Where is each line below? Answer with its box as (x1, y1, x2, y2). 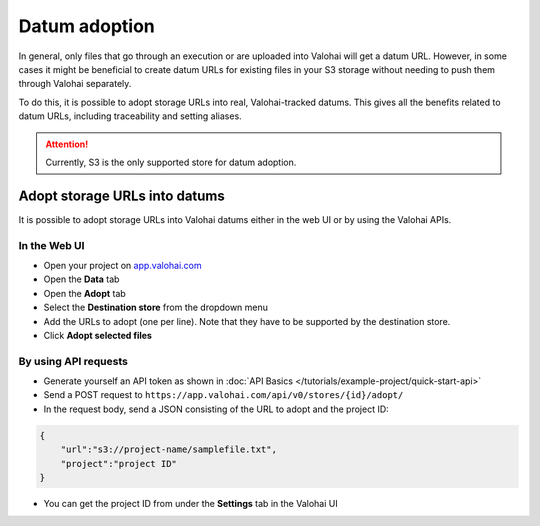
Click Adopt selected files (43, 329, 152, 341)
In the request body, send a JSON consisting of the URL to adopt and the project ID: (43, 403, 389, 415)
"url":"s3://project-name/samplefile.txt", (60, 444, 277, 455)
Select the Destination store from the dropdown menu (43, 301, 269, 314)
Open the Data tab (43, 273, 120, 285)
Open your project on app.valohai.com (43, 259, 202, 271)
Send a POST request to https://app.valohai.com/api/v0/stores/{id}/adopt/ (43, 389, 404, 401)
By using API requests (18, 354, 129, 368)
